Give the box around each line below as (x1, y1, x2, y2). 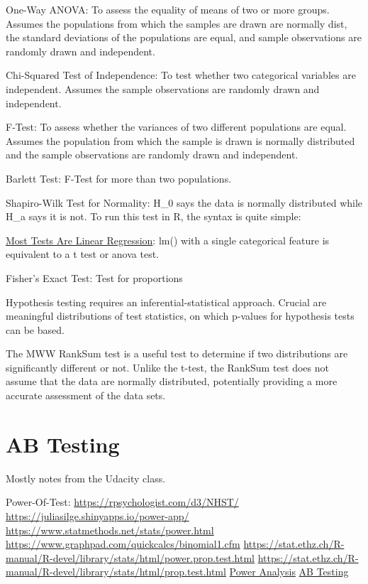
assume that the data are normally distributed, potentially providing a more (6, 374, 338, 389)
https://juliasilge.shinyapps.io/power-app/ (6, 508, 189, 523)
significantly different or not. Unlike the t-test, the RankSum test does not (6, 359, 329, 374)
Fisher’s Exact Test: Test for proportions (6, 270, 183, 285)
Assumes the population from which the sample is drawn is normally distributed (6, 133, 355, 148)
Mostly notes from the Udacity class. (6, 470, 166, 485)
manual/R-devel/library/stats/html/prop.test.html (6, 564, 226, 579)
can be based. (6, 322, 65, 337)
